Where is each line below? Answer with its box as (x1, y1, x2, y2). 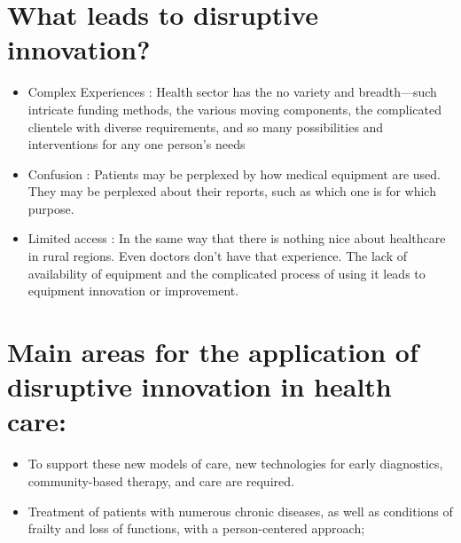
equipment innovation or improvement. (27, 281, 239, 300)
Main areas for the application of (7, 334, 418, 370)
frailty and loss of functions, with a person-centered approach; (27, 519, 365, 538)
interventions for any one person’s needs (27, 135, 246, 153)
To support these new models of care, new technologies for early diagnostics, (27, 454, 443, 473)
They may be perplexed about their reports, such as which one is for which (27, 182, 436, 201)
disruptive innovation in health (7, 368, 392, 405)
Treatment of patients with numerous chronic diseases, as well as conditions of (27, 501, 453, 520)
